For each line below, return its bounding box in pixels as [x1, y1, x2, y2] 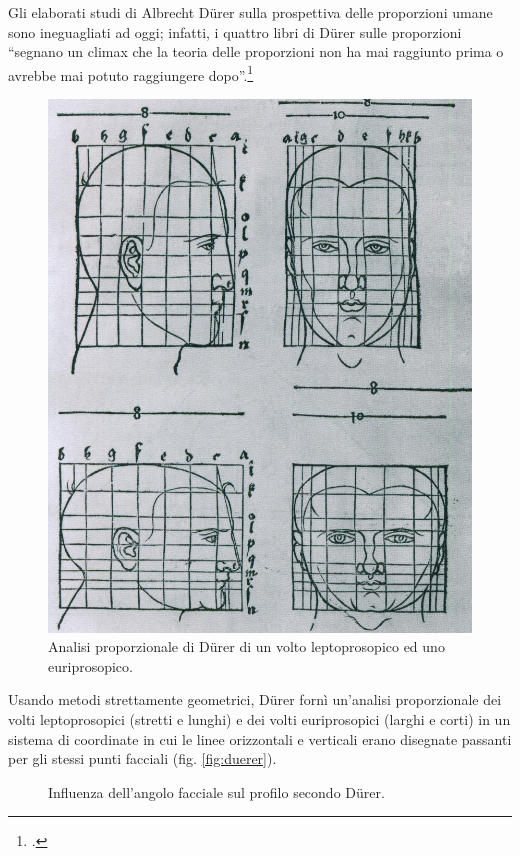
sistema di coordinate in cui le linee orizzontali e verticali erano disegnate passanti [8, 728, 512, 749]
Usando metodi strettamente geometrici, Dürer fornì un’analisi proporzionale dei [8, 689, 502, 710]
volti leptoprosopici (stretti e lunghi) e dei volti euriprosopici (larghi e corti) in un [8, 708, 511, 729]
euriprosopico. [48, 655, 133, 676]
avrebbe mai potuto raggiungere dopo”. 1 [8, 61, 254, 85]
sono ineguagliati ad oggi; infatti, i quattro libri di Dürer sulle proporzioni [8, 21, 462, 42]
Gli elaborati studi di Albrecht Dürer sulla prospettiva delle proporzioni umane [8, 2, 493, 22]
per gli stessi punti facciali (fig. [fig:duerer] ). [8, 748, 277, 769]
